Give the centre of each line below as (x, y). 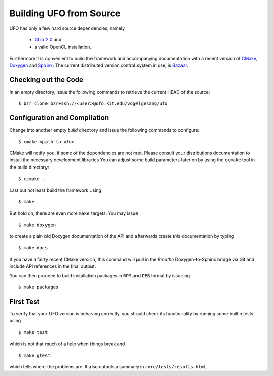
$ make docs (33, 248)
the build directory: (29, 167)
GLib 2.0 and (48, 39)
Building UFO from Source (65, 13)
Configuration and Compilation (59, 118)
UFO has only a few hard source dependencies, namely (67, 28)
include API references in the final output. (53, 266)
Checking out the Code (46, 80)
